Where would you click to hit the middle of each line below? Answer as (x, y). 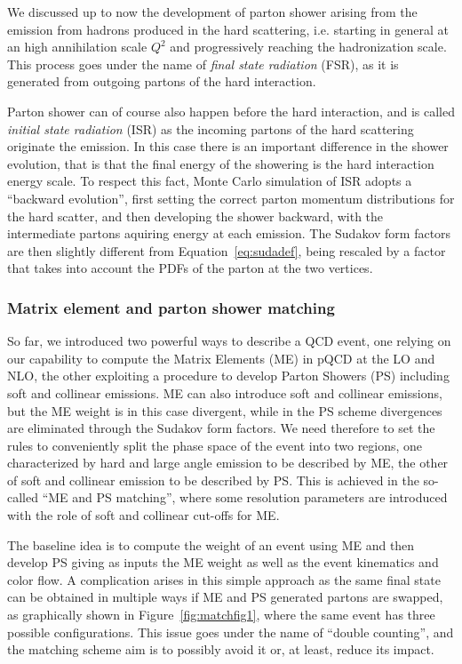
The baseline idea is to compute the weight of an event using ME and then (211, 544)
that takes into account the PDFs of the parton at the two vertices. (190, 268)
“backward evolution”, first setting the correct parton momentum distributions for (231, 198)
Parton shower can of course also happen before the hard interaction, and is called (231, 111)
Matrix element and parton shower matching (171, 307)
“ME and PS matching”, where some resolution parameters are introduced (245, 497)
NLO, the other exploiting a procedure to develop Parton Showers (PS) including (228, 376)
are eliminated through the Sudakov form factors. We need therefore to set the (221, 428)
